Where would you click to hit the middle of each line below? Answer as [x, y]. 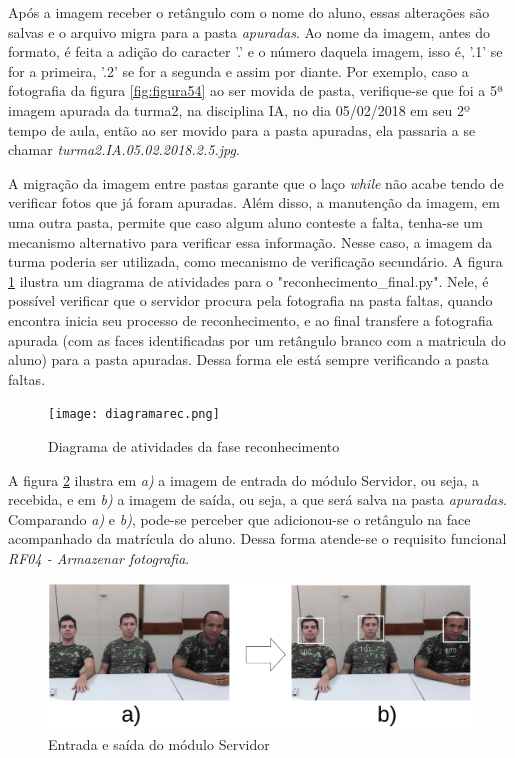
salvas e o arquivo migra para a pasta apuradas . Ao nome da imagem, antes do [249, 31]
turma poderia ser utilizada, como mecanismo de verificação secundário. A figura [255, 261]
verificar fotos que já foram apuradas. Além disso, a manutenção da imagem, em [254, 202]
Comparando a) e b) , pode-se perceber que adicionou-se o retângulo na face [239, 518]
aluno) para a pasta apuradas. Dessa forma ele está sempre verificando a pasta [248, 359]
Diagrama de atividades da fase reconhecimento [194, 445]
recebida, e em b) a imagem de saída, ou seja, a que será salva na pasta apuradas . [257, 499]
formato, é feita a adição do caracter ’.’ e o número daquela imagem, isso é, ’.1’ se [255, 51]
